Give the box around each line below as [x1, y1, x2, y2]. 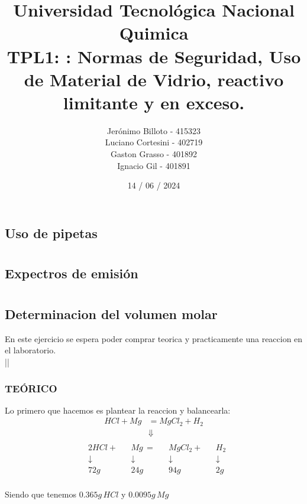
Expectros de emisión [5, 264, 138, 282]
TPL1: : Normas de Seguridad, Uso [7, 44, 301, 68]
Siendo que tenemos [5, 487, 77, 500]
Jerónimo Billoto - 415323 [107, 124, 201, 136]
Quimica [119, 21, 189, 45]
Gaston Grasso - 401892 [111, 148, 197, 160]
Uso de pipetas [5, 223, 98, 242]
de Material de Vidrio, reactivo [24, 67, 284, 91]
